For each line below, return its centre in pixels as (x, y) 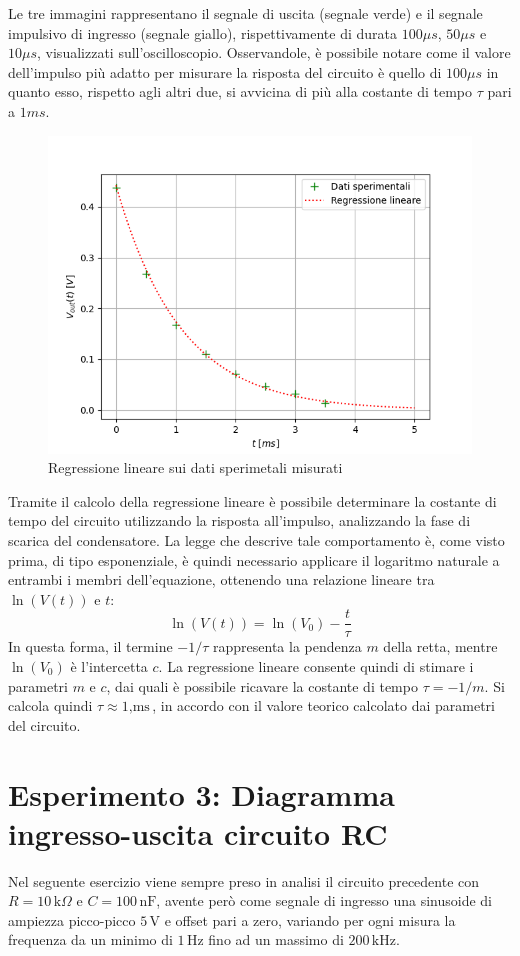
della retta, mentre (440, 646)
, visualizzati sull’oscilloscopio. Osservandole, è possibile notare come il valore (274, 52)
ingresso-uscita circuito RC (198, 832)
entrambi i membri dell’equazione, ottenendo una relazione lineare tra (221, 579)
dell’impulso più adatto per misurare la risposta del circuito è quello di (225, 71)
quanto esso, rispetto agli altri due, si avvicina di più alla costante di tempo (240, 91)
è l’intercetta (109, 665)
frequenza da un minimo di (90, 939)
